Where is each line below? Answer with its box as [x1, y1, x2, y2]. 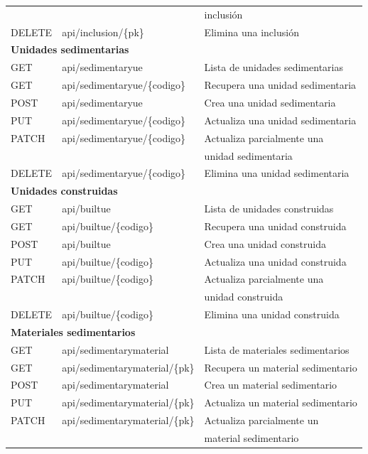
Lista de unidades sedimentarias [204, 60, 343, 75]
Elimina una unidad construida [204, 307, 340, 322]
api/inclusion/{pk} [62, 24, 144, 39]
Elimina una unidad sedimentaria [204, 166, 350, 180]
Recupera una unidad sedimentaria [204, 77, 357, 92]
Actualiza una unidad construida [204, 254, 347, 269]
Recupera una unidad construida [204, 218, 347, 233]
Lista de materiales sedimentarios [204, 342, 350, 357]
